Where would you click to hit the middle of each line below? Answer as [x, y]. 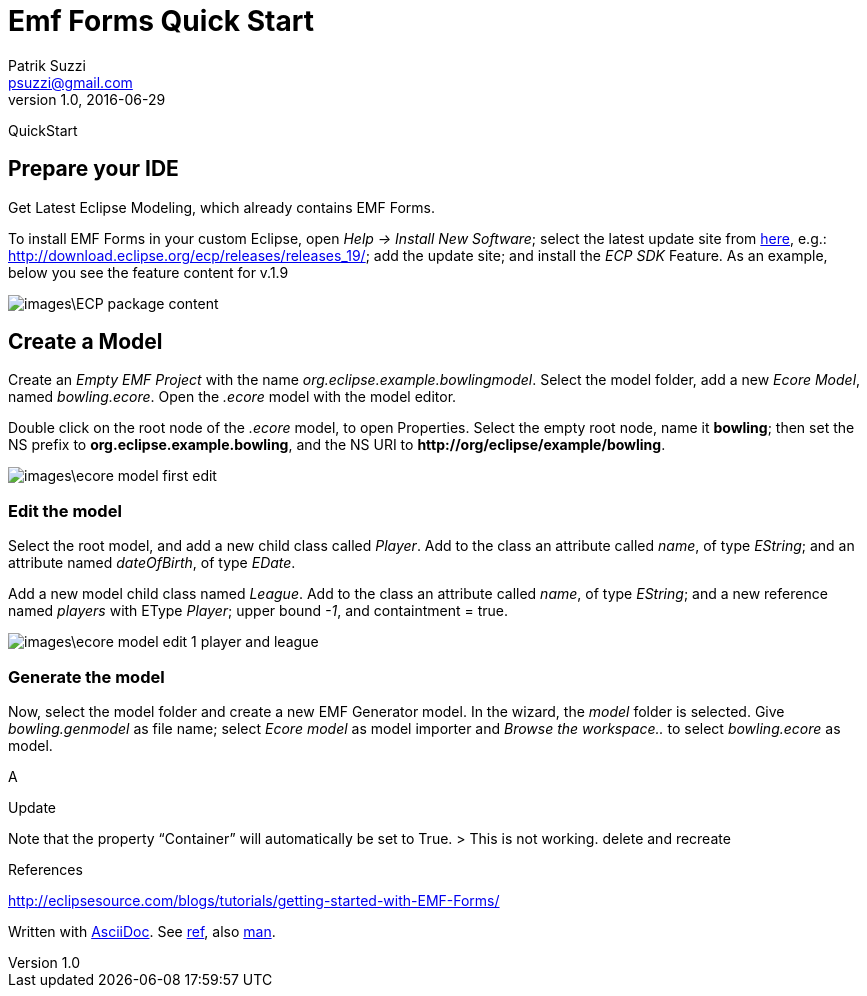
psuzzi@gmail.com [70, 82]
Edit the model [65, 510]
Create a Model [85, 342]
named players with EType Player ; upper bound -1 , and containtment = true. [258, 611]
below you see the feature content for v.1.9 [148, 272]
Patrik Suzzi [47, 65]
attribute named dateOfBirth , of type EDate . [152, 563]
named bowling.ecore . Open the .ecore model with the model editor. [232, 397]
